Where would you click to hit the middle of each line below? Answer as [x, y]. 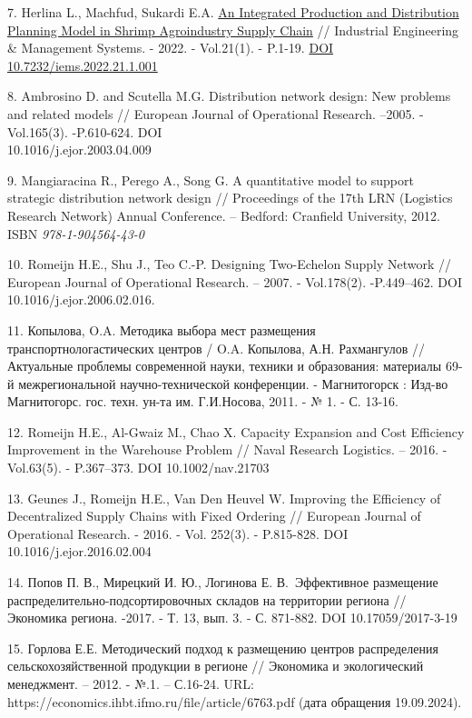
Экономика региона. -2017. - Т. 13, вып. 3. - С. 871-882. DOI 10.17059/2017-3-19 [232, 618]
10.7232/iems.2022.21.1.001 [83, 65]
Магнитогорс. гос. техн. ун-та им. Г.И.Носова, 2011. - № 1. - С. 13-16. [203, 401]
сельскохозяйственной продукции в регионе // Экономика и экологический [216, 666]
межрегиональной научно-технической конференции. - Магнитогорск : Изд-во [233, 383]
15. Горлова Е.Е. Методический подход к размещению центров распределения [223, 648]
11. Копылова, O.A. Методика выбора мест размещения [162, 329]
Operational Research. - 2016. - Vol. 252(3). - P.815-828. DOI [178, 533]
